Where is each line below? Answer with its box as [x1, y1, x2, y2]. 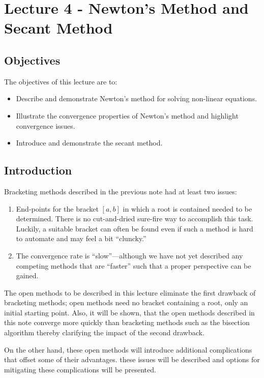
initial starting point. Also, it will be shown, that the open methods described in [4, 307, 255, 317]
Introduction [4, 162, 72, 178]
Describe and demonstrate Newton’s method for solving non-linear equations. [16, 93, 257, 104]
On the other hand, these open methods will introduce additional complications [4, 344, 252, 355]
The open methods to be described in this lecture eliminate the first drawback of [4, 287, 256, 298]
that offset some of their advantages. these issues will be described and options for [4, 354, 260, 365]
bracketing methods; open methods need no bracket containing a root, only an [4, 297, 248, 308]
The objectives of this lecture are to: [4, 76, 118, 86]
